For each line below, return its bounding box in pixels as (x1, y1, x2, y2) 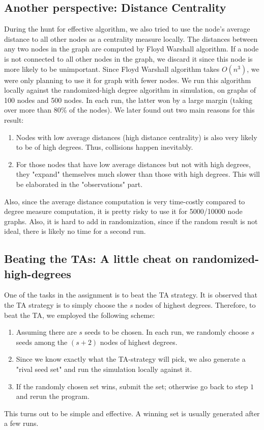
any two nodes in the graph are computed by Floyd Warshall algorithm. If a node (4, 43, 259, 54)
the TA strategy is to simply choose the (4, 300, 128, 310)
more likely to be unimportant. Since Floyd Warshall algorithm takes (4, 63, 220, 74)
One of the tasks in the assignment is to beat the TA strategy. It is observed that (4, 289, 258, 300)
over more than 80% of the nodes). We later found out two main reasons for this (4, 104, 255, 115)
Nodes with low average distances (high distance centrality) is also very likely (16, 131, 257, 142)
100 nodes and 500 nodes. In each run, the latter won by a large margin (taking (4, 94, 252, 105)
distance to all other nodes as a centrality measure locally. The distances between (4, 33, 258, 44)
